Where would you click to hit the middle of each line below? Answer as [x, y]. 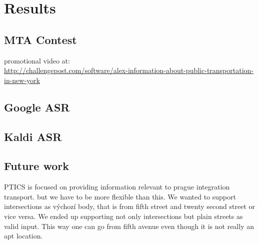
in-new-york [22, 80]
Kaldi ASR [33, 136]
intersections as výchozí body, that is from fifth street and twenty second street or [129, 206]
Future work [37, 166]
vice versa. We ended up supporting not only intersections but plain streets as [123, 216]
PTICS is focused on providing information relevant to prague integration [117, 187]
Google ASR [37, 107]
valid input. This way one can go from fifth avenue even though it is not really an [129, 226]
